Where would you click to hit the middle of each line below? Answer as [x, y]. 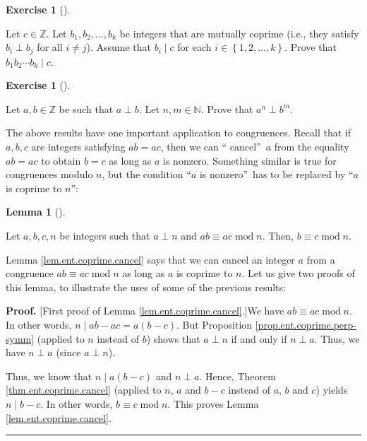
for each [194, 47]
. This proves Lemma [213, 403]
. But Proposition [214, 324]
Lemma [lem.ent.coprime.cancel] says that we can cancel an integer [150, 259]
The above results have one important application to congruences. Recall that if [178, 133]
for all [50, 47]
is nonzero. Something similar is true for [250, 160]
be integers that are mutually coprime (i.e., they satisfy [239, 33]
